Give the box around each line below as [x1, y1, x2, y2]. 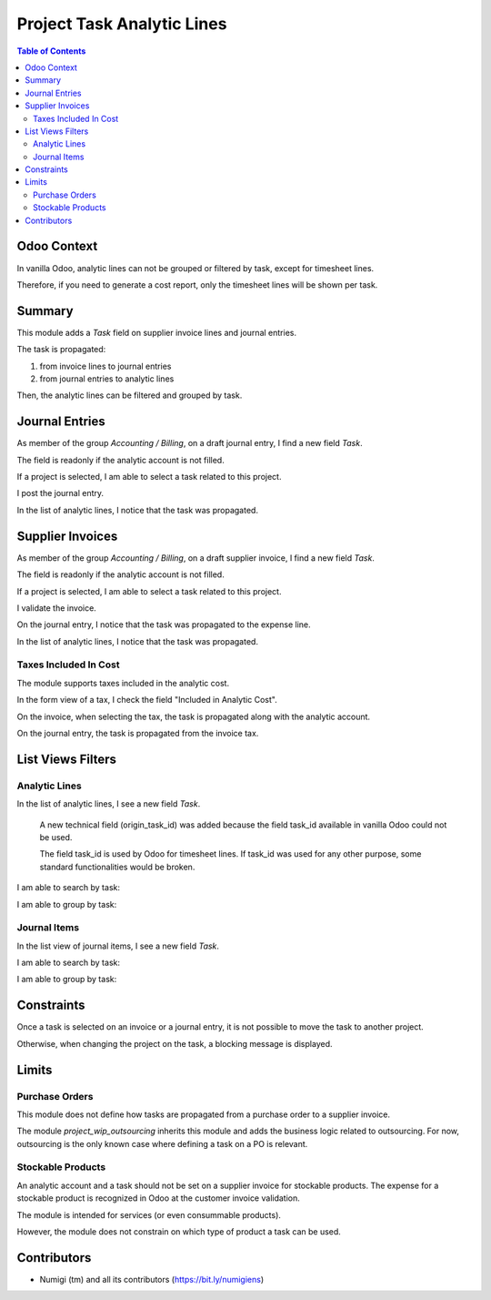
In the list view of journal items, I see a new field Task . [16, 940, 220, 951]
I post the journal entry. [16, 488, 105, 499]
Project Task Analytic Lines [16, 14, 227, 34]
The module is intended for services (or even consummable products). [16, 1209, 282, 1220]
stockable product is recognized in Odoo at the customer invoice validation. [16, 1193, 300, 1204]
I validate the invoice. [16, 602, 97, 614]
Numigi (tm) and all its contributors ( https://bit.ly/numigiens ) [39, 1274, 265, 1285]
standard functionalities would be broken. [39, 861, 195, 872]
